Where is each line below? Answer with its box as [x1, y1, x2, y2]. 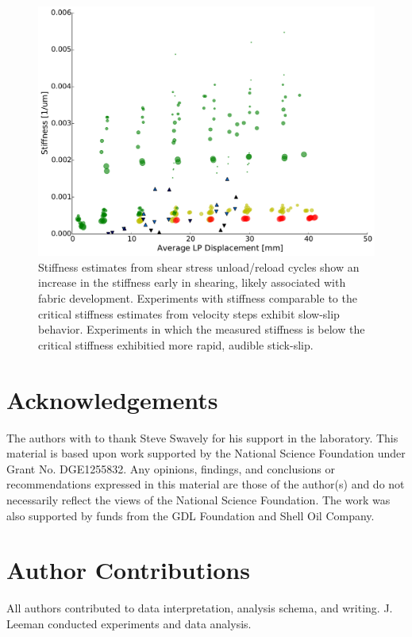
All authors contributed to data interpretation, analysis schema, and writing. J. [6, 600, 393, 616]
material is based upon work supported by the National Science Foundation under [6, 445, 406, 461]
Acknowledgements [6, 383, 218, 415]
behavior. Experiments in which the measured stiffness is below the [38, 321, 365, 338]
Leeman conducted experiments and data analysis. [6, 615, 252, 631]
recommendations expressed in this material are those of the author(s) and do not [6, 476, 405, 492]
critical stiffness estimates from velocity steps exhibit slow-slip [38, 305, 340, 322]
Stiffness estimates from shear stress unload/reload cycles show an [38, 258, 360, 275]
